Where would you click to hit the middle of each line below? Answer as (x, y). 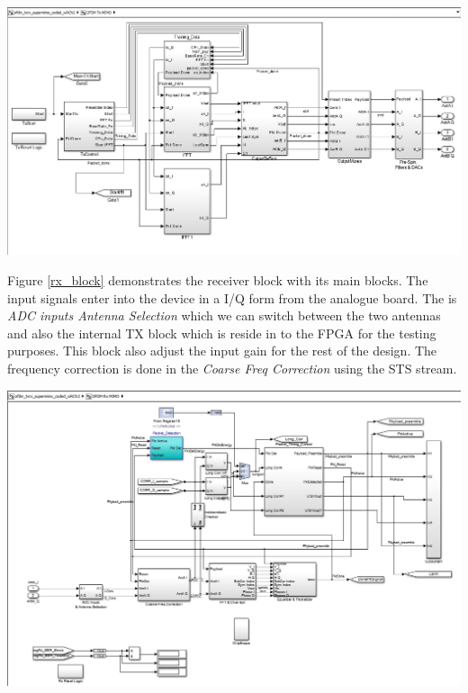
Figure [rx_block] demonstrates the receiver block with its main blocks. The (218, 279)
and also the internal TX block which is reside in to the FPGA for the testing (222, 333)
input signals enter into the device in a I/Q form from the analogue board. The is (232, 297)
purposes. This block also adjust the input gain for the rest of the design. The (222, 351)
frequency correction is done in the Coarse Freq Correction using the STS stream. (232, 368)
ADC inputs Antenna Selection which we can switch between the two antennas (224, 315)
